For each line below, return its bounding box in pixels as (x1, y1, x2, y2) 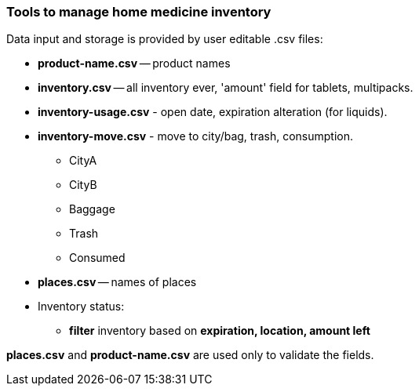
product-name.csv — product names (38, 56, 231, 71)
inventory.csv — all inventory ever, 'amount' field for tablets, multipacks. (38, 81, 414, 95)
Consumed (69, 251, 126, 265)
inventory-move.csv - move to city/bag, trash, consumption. (38, 129, 353, 143)
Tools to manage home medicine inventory (6, 4, 271, 20)
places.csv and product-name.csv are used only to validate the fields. (6, 348, 374, 362)
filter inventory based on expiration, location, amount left (69, 324, 370, 338)
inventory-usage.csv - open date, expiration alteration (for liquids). (38, 105, 388, 119)
